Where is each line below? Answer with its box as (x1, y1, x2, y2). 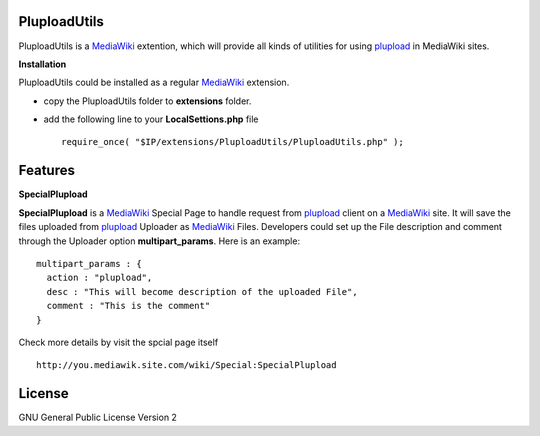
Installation (18, 58, 67, 70)
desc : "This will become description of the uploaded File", (46, 286, 359, 297)
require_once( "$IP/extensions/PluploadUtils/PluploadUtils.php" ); (61, 136, 404, 148)
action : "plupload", (46, 272, 153, 284)
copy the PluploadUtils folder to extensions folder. (43, 95, 252, 107)
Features (18, 162, 75, 179)
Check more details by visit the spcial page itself (18, 336, 219, 348)
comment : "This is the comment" (46, 300, 211, 312)
